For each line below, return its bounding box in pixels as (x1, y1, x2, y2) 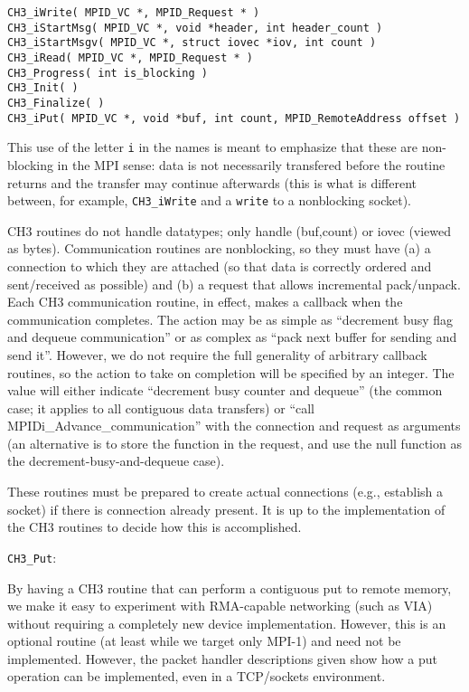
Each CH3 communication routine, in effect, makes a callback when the (7, 292, 403, 311)
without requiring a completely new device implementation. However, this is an (7, 613, 446, 632)
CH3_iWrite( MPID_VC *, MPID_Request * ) (7, 6, 260, 19)
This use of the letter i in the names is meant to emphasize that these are (7, 137, 418, 156)
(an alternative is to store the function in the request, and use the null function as (7, 433, 462, 452)
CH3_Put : (7, 547, 57, 566)
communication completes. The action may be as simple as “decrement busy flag (7, 309, 454, 328)
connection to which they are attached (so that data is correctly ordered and (7, 256, 432, 275)
